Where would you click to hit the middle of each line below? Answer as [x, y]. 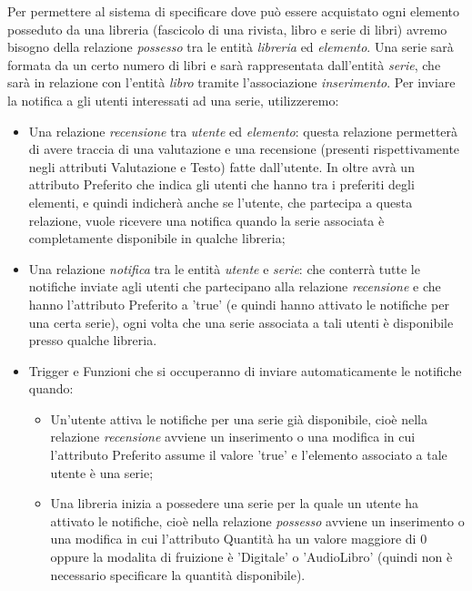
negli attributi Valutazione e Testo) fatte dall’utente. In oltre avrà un [221, 166]
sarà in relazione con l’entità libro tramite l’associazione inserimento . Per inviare [231, 82]
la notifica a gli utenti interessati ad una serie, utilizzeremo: [173, 100]
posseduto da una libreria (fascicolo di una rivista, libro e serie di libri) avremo [227, 29]
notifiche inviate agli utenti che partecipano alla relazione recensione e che [235, 286]
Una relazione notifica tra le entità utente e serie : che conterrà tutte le [224, 268]
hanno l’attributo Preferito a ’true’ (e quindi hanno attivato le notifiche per [239, 304]
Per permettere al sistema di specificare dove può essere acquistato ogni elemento [233, 11]
